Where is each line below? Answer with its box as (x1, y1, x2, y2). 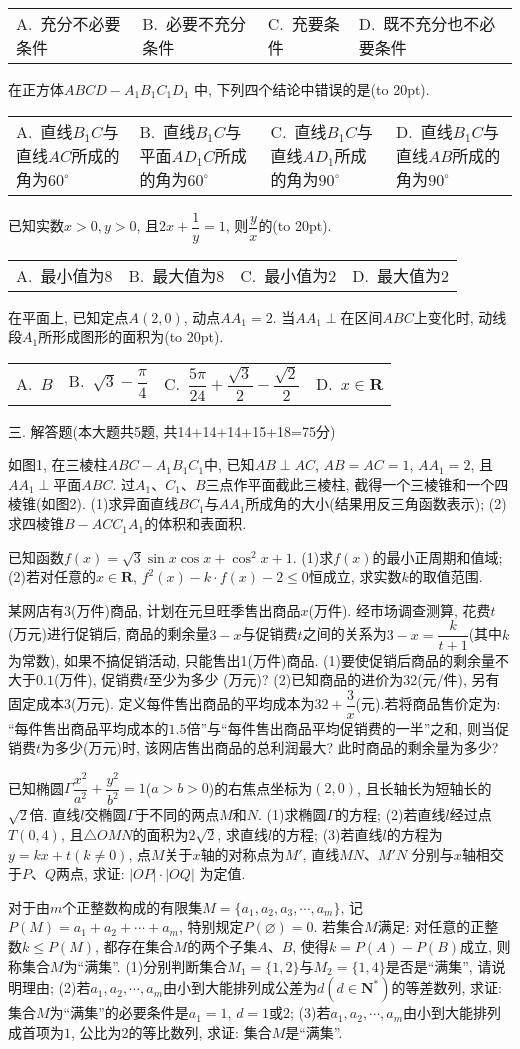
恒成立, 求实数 (308, 566, 402, 587)
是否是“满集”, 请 (385, 955, 492, 976)
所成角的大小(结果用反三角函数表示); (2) (245, 493, 507, 514)
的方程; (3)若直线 (272, 824, 383, 845)
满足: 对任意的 (377, 916, 471, 937)
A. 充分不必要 (16, 12, 121, 35)
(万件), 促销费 (53, 669, 144, 690)
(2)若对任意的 (8, 566, 96, 587)
